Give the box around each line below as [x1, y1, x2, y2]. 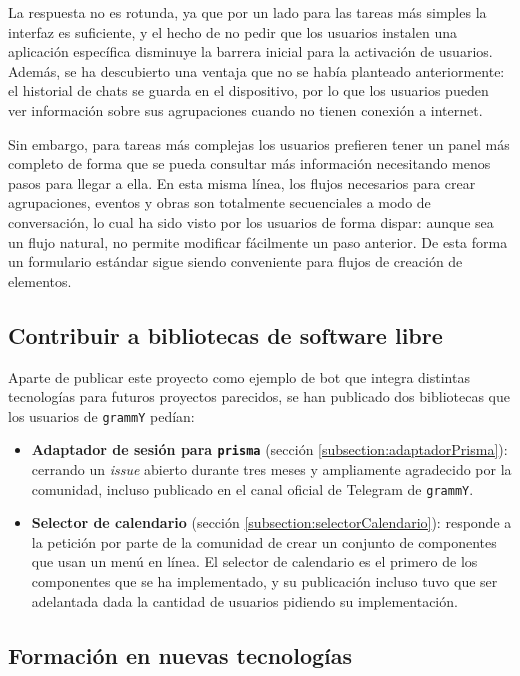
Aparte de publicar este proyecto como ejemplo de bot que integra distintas [8, 366, 470, 387]
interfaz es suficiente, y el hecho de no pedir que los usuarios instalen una [8, 21, 457, 42]
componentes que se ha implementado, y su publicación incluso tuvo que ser [31, 571, 498, 592]
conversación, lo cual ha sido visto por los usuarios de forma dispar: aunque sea [8, 211, 494, 232]
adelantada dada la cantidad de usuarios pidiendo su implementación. [31, 590, 458, 611]
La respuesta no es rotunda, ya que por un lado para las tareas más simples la [8, 2, 487, 22]
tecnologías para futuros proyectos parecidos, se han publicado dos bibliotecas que [8, 386, 510, 407]
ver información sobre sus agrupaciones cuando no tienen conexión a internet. [8, 99, 483, 120]
